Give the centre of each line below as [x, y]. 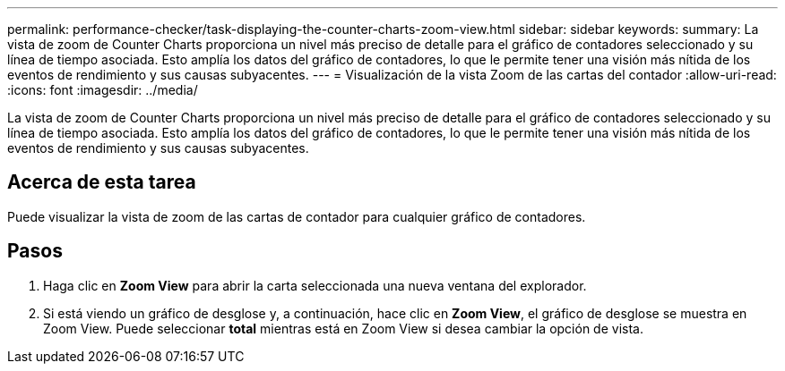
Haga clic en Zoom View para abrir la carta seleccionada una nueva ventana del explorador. [315, 285]
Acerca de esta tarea [102, 182]
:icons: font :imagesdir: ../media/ [103, 90]
